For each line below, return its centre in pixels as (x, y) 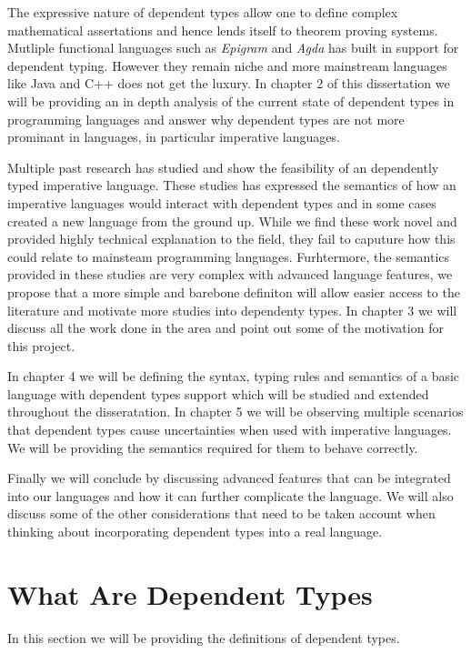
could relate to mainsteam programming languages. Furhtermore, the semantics (229, 256)
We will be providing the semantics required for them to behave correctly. (213, 447)
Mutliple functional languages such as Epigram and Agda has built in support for (233, 48)
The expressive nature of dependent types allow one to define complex (203, 12)
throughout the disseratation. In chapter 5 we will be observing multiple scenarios (235, 412)
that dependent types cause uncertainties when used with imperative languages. (230, 430)
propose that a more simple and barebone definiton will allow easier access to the (234, 291)
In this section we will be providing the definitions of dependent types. (204, 637)
